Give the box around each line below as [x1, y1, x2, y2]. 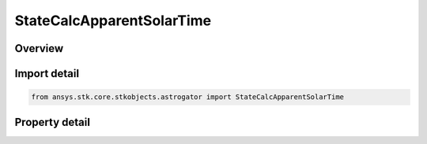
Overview [14, 42, 64, 55]
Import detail [14, 67, 79, 80]
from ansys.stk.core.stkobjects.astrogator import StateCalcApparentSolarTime [31, 93, 344, 102]
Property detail [14, 115, 91, 129]
